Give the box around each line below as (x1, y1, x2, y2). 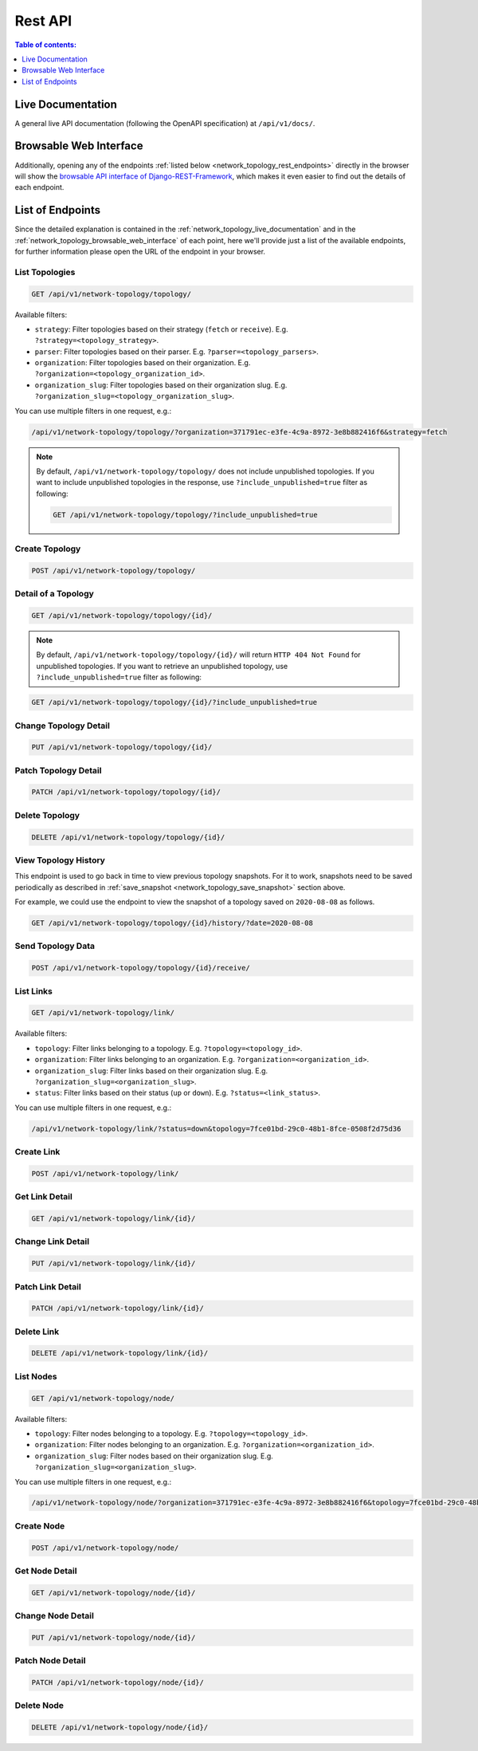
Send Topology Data (14, 941, 96, 952)
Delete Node (14, 1700, 64, 1711)
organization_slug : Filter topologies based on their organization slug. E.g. (34, 380, 288, 390)
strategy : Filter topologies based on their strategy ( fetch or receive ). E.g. (34, 324, 288, 334)
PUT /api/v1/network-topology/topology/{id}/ (31, 742, 213, 752)
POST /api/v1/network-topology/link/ (31, 1169, 179, 1178)
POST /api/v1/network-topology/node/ (31, 1543, 179, 1552)
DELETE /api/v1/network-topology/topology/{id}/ (31, 832, 225, 841)
